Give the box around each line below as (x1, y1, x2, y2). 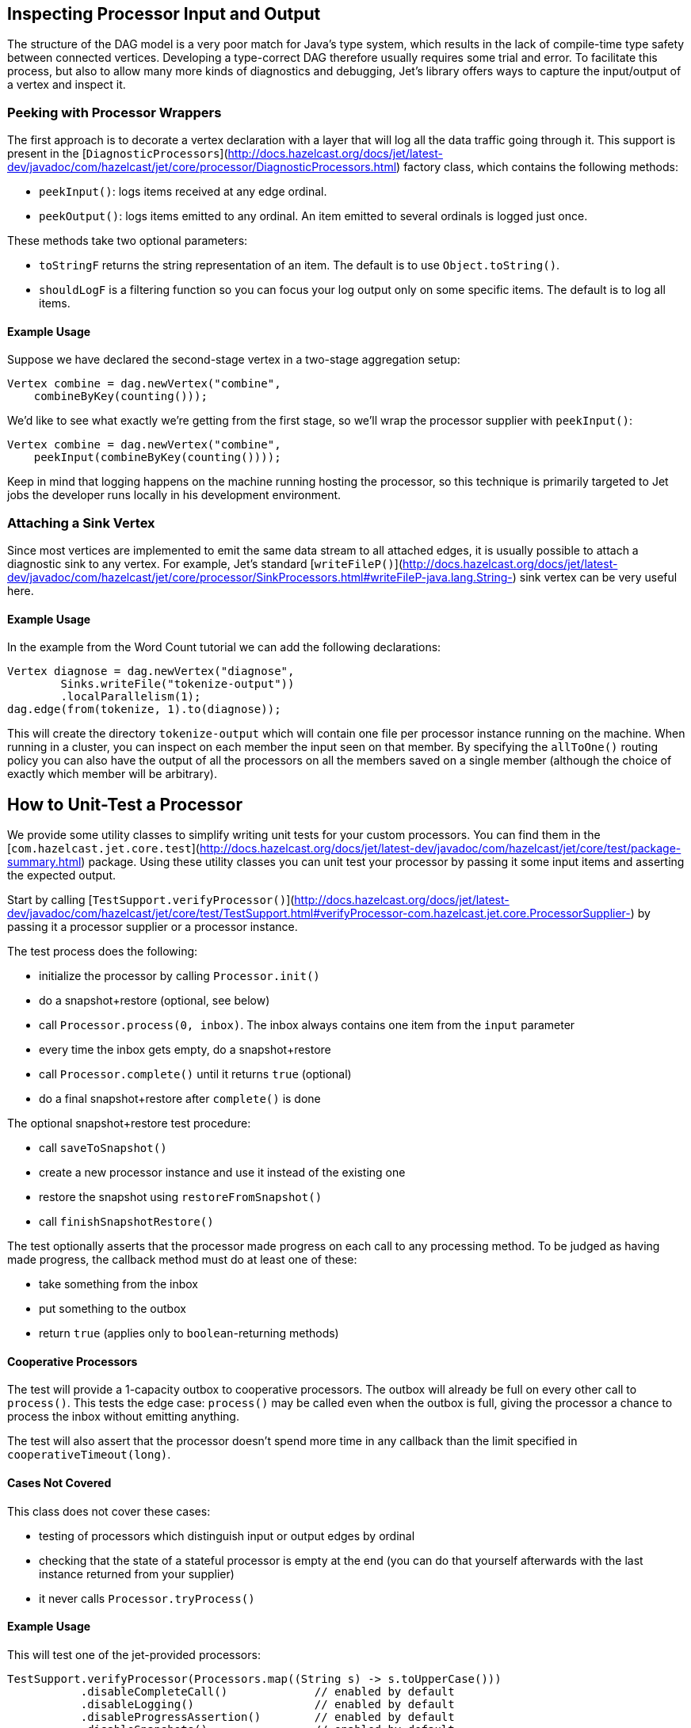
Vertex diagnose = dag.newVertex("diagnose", (7, 665, 295, 678)
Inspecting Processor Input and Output (7, 4, 321, 24)
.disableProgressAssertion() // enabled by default (80, 1710, 455, 1723)
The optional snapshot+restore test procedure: (7, 1116, 251, 1131)
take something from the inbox (39, 1277, 198, 1291)
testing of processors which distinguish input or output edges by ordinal (39, 1528, 415, 1543)
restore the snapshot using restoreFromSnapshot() (39, 1190, 323, 1204)
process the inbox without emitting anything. (7, 1409, 239, 1424)
